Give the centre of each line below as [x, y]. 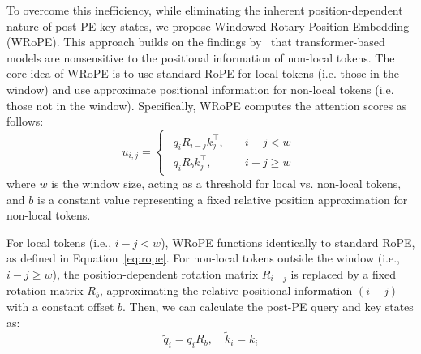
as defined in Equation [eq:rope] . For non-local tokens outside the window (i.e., [203, 258]
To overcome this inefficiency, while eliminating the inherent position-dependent [205, 10]
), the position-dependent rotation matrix [155, 273]
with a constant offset [60, 306]
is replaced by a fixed [344, 273]
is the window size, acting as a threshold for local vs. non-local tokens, [226, 183]
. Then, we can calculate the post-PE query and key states [268, 306]
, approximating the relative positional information [226, 290]
